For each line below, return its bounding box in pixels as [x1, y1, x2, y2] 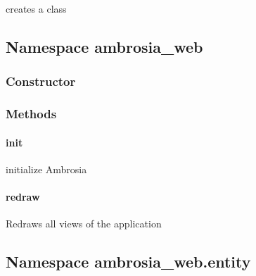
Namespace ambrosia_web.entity [6, 251, 251, 272]
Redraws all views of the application [6, 216, 162, 231]
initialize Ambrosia [6, 161, 87, 176]
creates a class [6, 1, 67, 15]
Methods [6, 105, 57, 123]
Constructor [6, 73, 76, 90]
